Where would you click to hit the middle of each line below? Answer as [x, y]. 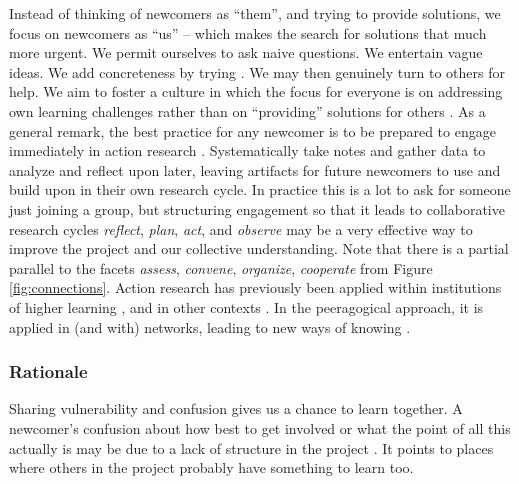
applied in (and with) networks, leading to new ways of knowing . [210, 326]
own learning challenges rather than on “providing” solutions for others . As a [247, 110]
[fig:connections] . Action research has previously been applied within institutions [255, 287]
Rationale [48, 371]
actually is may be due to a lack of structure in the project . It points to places [251, 447]
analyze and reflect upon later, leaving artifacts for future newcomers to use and [255, 169]
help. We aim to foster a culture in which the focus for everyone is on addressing [256, 91]
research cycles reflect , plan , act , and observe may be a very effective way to [241, 228]
